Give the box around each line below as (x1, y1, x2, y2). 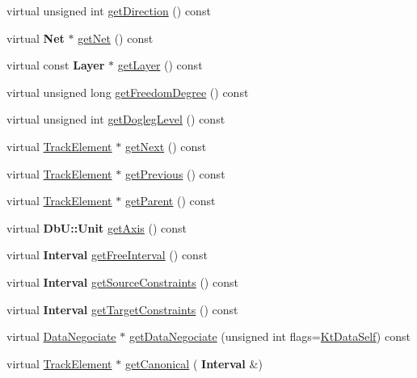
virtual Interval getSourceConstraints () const (6, 273, 238, 290)
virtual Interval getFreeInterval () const (6, 246, 208, 263)
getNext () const (124, 137, 207, 154)
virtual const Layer (6, 57, 105, 73)
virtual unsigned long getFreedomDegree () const (6, 83, 249, 100)
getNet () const (78, 29, 154, 46)
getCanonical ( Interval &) (124, 355, 263, 372)
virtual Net (6, 29, 65, 46)
